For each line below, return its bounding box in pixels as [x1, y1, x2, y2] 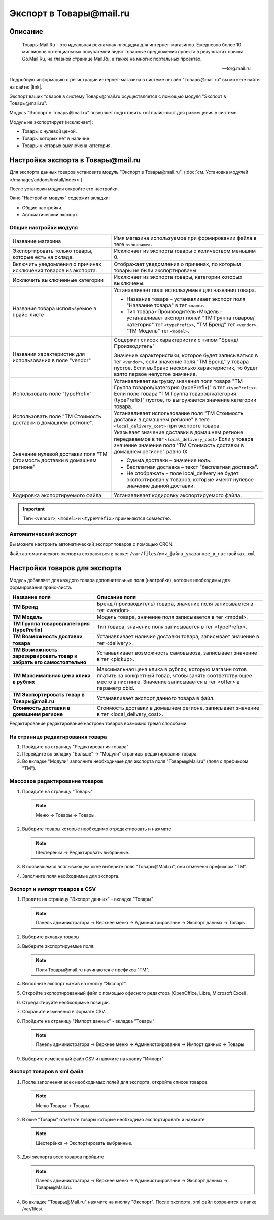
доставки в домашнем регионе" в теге [114, 416, 210, 423]
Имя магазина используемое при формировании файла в [114, 235, 257, 242]
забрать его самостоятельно [12, 659, 87, 666]
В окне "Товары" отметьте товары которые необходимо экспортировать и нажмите [22, 1116, 205, 1122]
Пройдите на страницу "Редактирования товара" [22, 744, 129, 750]
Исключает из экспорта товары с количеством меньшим [114, 247, 256, 254]
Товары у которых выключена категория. [22, 142, 112, 149]
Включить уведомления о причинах [12, 260, 101, 268]
